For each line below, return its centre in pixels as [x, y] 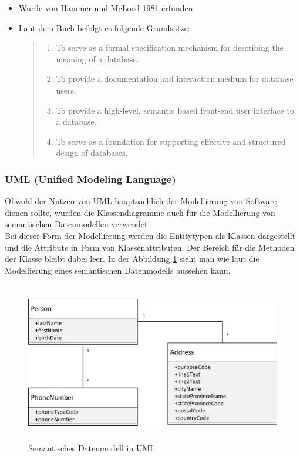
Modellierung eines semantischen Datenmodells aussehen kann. [118, 270]
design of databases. [92, 153]
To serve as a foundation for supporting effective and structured [171, 141]
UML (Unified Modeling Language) [90, 179]
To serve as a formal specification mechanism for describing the [170, 47]
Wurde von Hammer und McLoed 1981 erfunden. [107, 8]
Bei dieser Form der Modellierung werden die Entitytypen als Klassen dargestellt [150, 235]
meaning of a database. [97, 59]
